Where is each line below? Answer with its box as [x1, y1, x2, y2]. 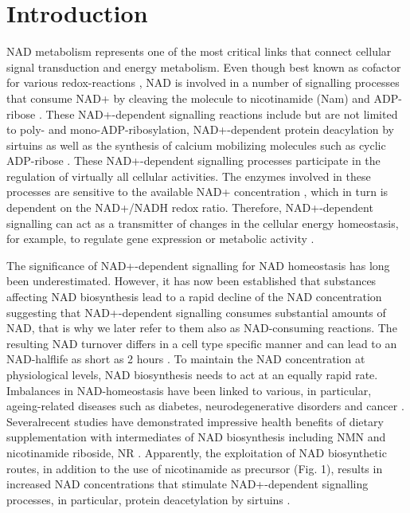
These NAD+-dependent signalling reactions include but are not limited [45, 105, 398, 122]
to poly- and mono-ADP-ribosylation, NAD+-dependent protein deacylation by [6, 121, 394, 138]
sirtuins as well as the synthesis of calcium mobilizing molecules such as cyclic [6, 136, 386, 153]
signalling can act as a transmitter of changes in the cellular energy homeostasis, [6, 214, 399, 231]
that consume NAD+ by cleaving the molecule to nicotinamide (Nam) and [6, 89, 370, 106]
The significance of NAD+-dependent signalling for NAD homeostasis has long [6, 256, 390, 273]
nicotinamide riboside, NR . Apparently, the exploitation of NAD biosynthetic [6, 444, 387, 460]
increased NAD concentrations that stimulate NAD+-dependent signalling [6, 476, 369, 492]
